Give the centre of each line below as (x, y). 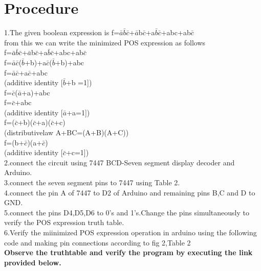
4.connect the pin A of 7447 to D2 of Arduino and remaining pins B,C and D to (130, 192)
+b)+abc (70, 62)
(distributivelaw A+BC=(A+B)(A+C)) (67, 132)
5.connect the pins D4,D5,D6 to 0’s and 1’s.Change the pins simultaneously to (127, 212)
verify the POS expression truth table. (64, 222)
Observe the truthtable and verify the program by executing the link (128, 252)
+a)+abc (36, 92)
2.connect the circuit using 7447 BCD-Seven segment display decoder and (119, 162)
